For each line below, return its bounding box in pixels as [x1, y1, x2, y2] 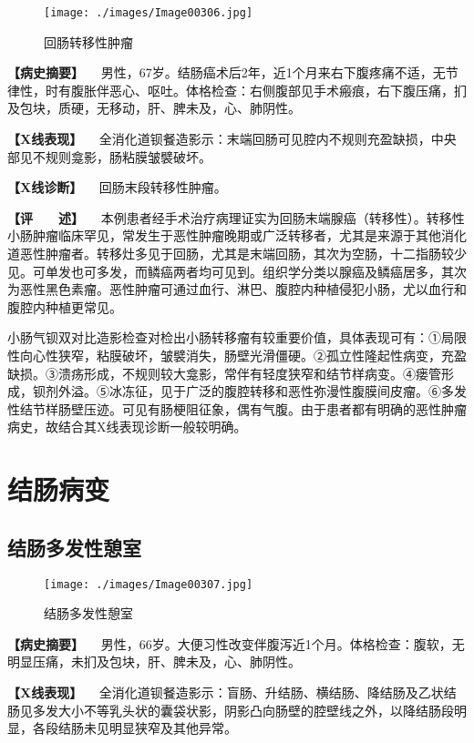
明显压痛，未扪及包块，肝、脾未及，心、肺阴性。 [7, 652, 301, 671]
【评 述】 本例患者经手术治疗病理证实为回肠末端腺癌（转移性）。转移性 [7, 208, 465, 227]
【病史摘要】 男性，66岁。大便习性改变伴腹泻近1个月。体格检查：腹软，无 [7, 634, 465, 653]
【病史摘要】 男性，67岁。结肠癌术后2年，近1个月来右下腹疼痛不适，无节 [7, 63, 459, 82]
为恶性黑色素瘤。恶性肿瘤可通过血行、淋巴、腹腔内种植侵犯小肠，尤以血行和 [7, 280, 467, 299]
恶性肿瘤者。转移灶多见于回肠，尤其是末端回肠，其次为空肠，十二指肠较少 [19, 244, 467, 262]
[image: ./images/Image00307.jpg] [44, 577, 253, 591]
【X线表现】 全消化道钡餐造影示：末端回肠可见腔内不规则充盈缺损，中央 [7, 129, 457, 148]
